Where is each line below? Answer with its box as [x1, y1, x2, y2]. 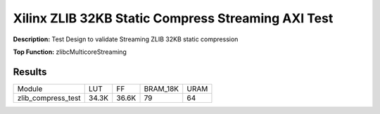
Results [13, 66, 47, 78]
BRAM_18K [144, 84, 179, 94]
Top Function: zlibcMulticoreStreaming [13, 48, 127, 56]
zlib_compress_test [17, 93, 81, 103]
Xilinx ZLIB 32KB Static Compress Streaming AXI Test [13, 10, 334, 26]
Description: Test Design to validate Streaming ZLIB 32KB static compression [13, 35, 239, 43]
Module [17, 84, 43, 94]
